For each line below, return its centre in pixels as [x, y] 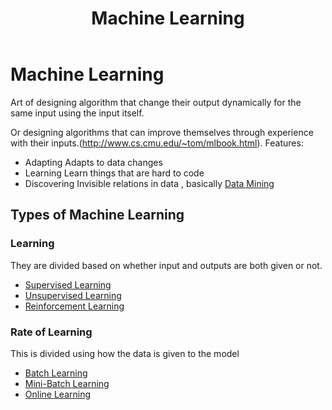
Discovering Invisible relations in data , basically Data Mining [149, 183]
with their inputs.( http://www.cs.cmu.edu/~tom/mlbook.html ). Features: [157, 143]
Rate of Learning [51, 332]
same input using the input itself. [77, 113]
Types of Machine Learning [97, 215]
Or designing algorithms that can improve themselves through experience [162, 132]
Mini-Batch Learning [67, 383]
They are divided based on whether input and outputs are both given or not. [166, 265]
